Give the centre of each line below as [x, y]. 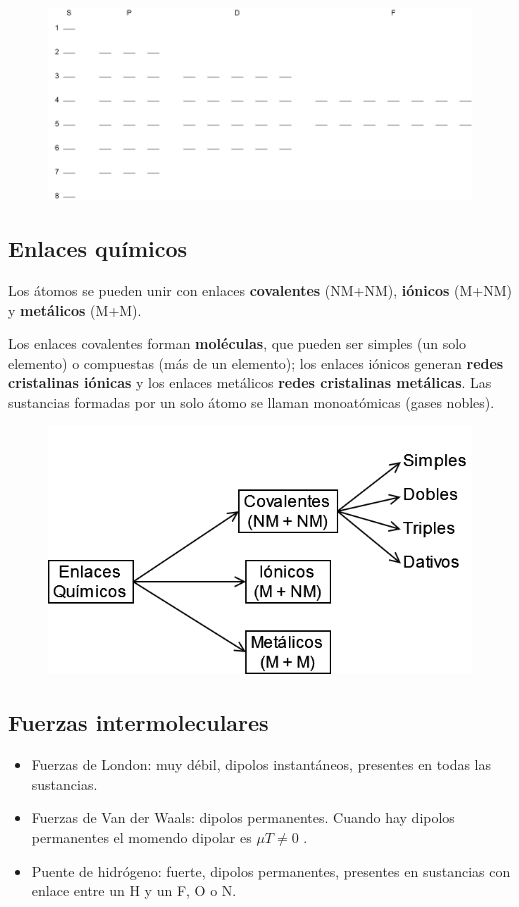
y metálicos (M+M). [75, 309]
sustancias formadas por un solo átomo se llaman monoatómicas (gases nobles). [251, 401]
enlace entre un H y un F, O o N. [134, 890]
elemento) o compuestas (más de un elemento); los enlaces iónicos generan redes [256, 362]
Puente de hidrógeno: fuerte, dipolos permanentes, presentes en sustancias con [271, 870]
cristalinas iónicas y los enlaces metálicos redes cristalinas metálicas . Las [250, 382]
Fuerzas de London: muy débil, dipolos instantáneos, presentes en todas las [261, 764]
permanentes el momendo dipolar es [141, 836]
